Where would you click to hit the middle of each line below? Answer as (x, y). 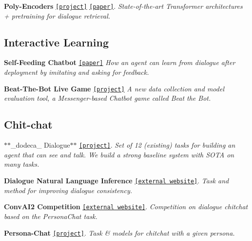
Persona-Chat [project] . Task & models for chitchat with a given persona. (119, 232)
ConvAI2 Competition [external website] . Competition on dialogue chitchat (126, 207)
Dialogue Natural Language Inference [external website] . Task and (116, 180)
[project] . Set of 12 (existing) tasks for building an (157, 145)
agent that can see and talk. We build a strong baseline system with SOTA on (119, 154)
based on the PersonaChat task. (51, 216)
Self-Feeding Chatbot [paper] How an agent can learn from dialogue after (120, 62)
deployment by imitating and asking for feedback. (77, 72)
